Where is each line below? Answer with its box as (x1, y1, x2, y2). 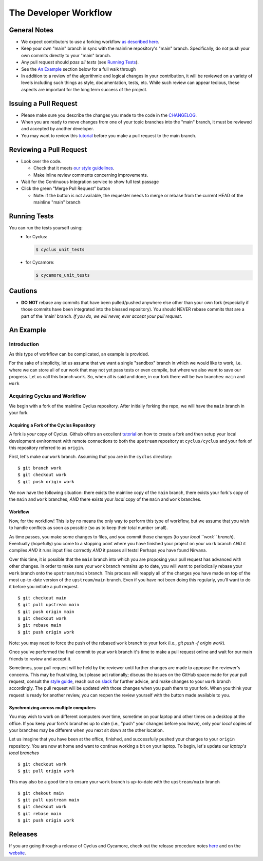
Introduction (9, 341, 39, 348)
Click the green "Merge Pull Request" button (21, 185, 111, 191)
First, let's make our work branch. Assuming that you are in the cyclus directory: (9, 454, 172, 460)
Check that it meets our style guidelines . (33, 165, 114, 171)
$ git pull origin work (18, 768, 75, 774)
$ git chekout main (18, 790, 64, 796)
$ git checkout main (18, 595, 67, 600)
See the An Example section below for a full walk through (21, 66, 136, 72)
